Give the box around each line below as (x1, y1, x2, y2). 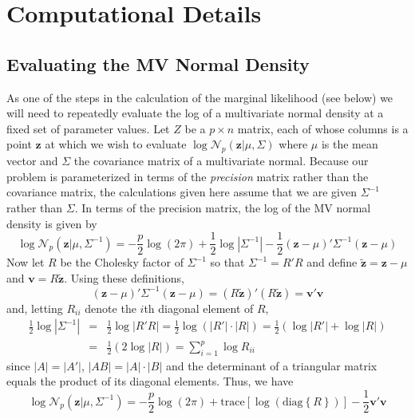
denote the (85, 299, 136, 316)
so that (210, 254, 245, 271)
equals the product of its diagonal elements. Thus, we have (6, 373, 294, 389)
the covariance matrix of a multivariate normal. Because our (73, 152, 369, 169)
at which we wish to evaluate (45, 136, 187, 152)
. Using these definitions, (64, 269, 184, 286)
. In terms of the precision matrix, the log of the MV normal (74, 199, 371, 215)
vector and (6, 152, 58, 169)
